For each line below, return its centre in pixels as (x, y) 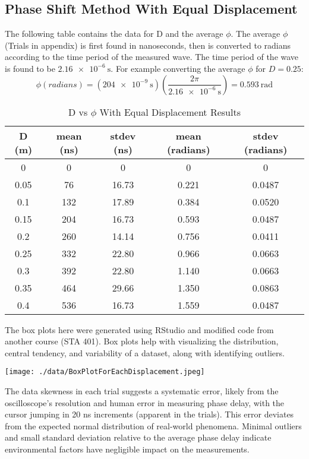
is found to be (30, 68)
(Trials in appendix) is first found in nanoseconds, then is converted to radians (148, 45)
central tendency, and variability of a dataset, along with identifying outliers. (145, 352)
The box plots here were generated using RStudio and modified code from (139, 329)
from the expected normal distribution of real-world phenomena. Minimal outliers (153, 425)
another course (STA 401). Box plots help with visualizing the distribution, (142, 341)
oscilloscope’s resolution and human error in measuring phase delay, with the (145, 402)
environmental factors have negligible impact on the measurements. (127, 449)
